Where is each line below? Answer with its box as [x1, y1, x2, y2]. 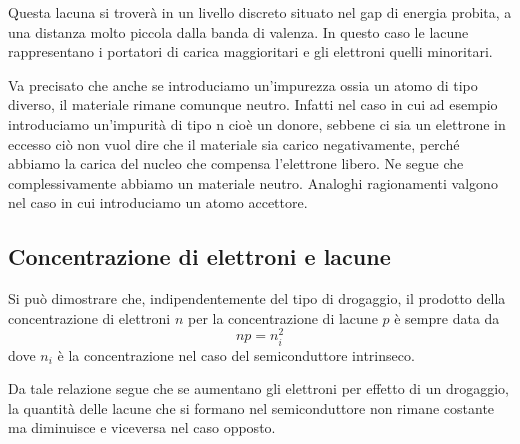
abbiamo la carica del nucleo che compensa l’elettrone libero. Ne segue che [8, 153, 464, 174]
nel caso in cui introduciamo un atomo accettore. [8, 192, 308, 213]
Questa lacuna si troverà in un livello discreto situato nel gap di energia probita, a [8, 2, 512, 22]
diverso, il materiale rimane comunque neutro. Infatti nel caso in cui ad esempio [8, 94, 498, 115]
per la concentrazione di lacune [187, 307, 378, 328]
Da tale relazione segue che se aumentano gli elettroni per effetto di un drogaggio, [8, 378, 509, 399]
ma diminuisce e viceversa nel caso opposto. [8, 417, 276, 438]
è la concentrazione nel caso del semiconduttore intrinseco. [57, 344, 415, 365]
